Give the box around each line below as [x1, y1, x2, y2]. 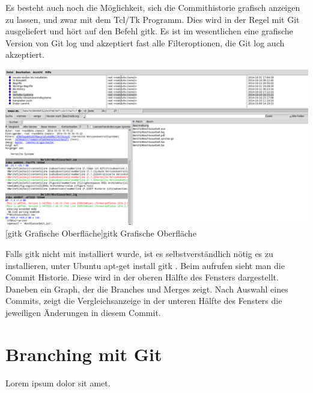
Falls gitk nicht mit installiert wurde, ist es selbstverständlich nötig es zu [5, 247, 273, 260]
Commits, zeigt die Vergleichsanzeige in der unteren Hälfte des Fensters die [5, 294, 282, 307]
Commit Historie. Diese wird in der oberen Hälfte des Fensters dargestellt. [5, 271, 279, 283]
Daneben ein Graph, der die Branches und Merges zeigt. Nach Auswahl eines [5, 282, 288, 295]
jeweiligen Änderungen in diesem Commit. [5, 306, 161, 319]
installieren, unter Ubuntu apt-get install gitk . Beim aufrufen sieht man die [5, 259, 285, 271]
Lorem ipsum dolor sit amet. [5, 376, 111, 389]
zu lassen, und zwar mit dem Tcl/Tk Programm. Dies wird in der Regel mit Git [5, 13, 300, 25]
